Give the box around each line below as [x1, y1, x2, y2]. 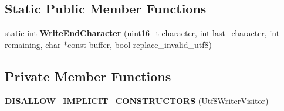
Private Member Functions [5, 67, 171, 85]
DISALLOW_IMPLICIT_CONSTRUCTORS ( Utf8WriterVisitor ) [5, 94, 269, 106]
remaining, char [5, 38, 61, 50]
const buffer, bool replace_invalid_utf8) [67, 38, 212, 50]
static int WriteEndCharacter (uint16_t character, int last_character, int [5, 27, 280, 39]
